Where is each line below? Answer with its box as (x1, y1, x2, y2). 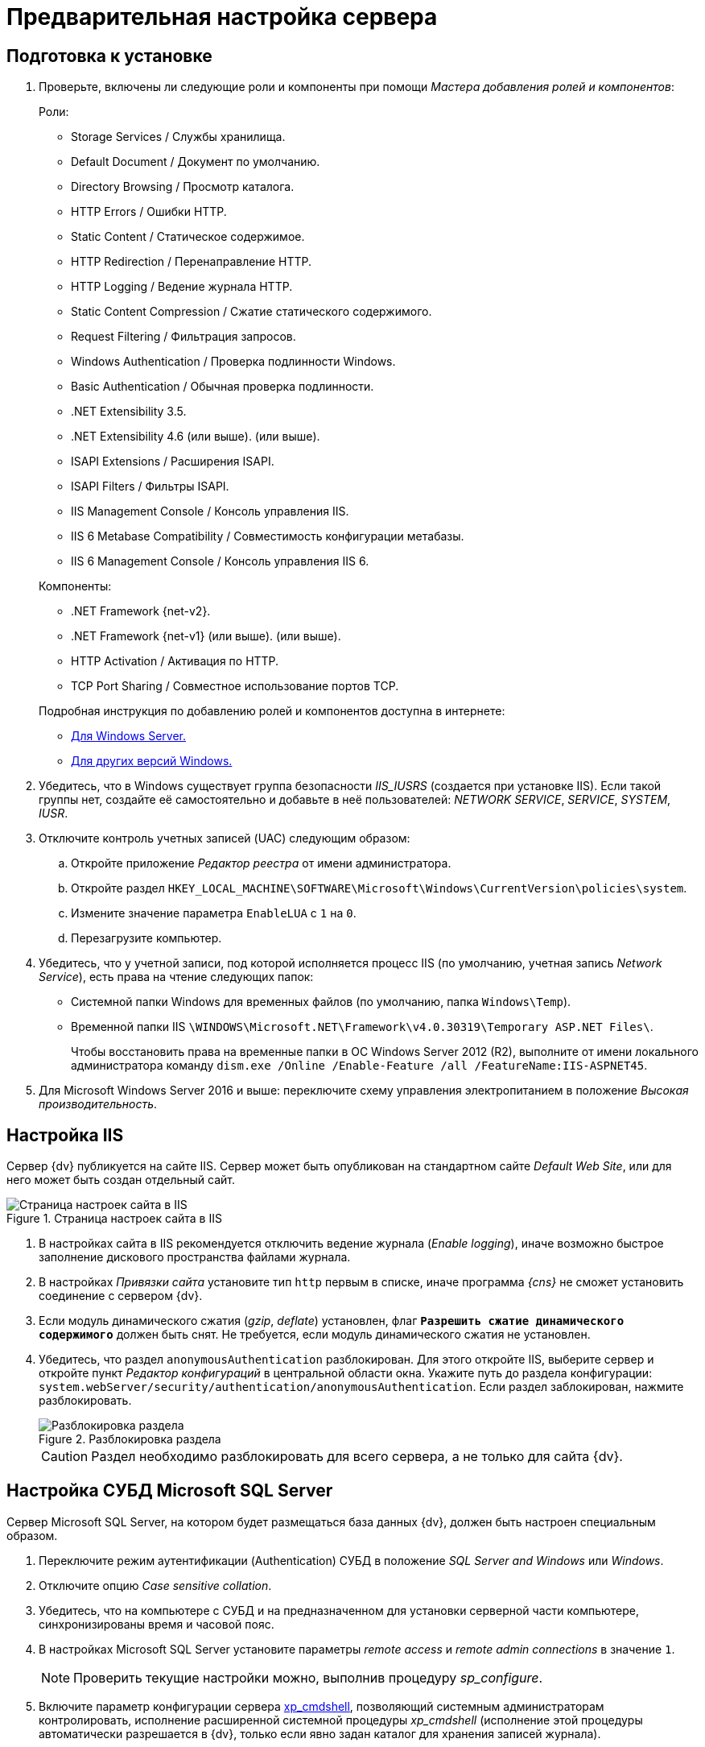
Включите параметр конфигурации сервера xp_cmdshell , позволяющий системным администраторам (39, 1699, 604, 1713)
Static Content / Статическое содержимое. (71, 230, 305, 244)
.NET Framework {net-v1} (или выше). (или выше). (71, 629, 341, 644)
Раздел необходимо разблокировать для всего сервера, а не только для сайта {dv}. (91, 1448, 623, 1465)
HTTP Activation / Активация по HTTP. (71, 654, 279, 669)
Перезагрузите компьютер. (71, 931, 222, 946)
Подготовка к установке (6, 45, 212, 66)
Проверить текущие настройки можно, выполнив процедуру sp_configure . (73, 1669, 543, 1686)
